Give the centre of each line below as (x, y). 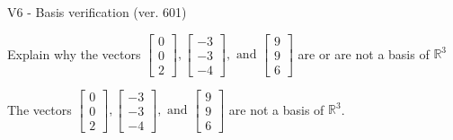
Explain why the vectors (74, 53)
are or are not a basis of (364, 53)
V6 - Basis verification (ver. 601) (97, 12)
